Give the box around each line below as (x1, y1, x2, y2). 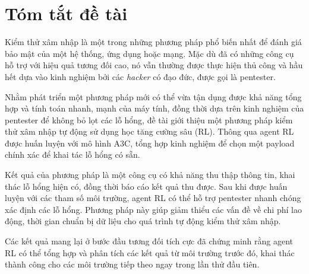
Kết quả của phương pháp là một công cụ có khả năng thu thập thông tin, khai (5, 168, 295, 181)
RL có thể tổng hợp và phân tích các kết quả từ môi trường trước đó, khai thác (5, 246, 295, 259)
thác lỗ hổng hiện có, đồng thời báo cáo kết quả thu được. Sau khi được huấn (5, 180, 288, 192)
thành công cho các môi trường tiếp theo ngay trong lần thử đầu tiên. (5, 258, 260, 270)
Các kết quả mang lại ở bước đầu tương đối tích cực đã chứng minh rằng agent (5, 235, 293, 247)
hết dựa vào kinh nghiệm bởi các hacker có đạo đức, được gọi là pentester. (5, 70, 276, 82)
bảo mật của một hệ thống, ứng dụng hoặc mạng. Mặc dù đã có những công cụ (5, 47, 294, 59)
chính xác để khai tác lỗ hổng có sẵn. (5, 148, 140, 161)
